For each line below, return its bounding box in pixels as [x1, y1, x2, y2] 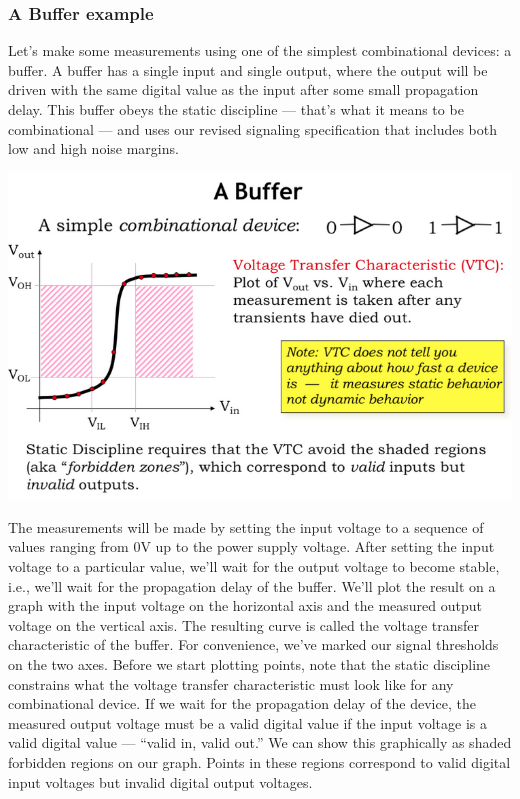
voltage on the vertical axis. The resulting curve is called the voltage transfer [8, 614, 480, 635]
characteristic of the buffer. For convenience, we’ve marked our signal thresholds [8, 634, 499, 655]
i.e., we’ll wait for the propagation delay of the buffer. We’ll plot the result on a [8, 575, 496, 596]
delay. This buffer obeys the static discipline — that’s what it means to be [8, 99, 464, 119]
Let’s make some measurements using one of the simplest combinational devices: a [8, 40, 512, 61]
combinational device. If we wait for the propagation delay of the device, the [8, 693, 476, 714]
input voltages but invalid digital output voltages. [8, 771, 313, 792]
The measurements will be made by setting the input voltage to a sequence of [8, 516, 484, 537]
